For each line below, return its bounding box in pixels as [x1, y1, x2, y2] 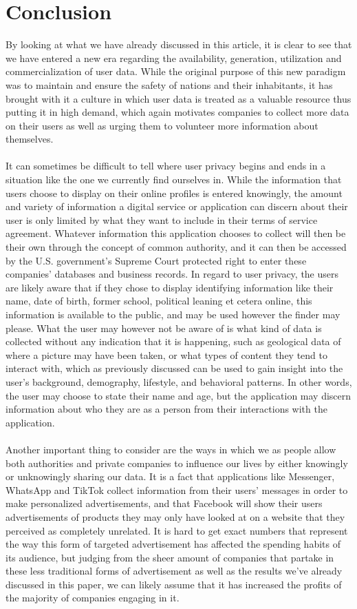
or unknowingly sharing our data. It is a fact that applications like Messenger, [6, 469, 335, 484]
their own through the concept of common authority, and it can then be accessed [6, 240, 347, 254]
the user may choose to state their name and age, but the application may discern [6, 388, 351, 402]
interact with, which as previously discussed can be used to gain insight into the [6, 361, 343, 375]
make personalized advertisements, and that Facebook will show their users [6, 496, 323, 510]
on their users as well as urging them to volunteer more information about [6, 118, 318, 132]
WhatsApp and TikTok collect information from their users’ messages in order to [6, 482, 348, 497]
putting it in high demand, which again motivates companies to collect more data [6, 105, 349, 119]
